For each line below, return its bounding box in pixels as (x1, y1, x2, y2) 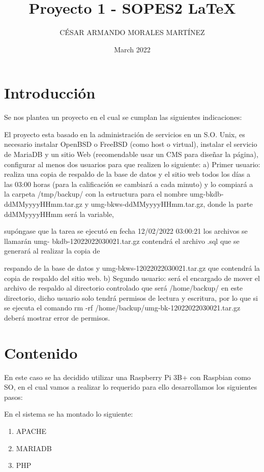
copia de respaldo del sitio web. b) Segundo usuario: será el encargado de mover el (4, 272, 260, 283)
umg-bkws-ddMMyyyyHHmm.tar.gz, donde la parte (91, 199, 253, 209)
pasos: (4, 391, 23, 402)
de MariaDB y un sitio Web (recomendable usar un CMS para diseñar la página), (4, 149, 258, 160)
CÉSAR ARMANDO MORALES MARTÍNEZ (60, 27, 205, 38)
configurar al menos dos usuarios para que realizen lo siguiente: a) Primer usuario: (4, 159, 260, 169)
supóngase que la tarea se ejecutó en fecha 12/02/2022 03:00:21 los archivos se (4, 226, 248, 236)
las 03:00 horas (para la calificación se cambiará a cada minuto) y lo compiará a (4, 178, 253, 189)
